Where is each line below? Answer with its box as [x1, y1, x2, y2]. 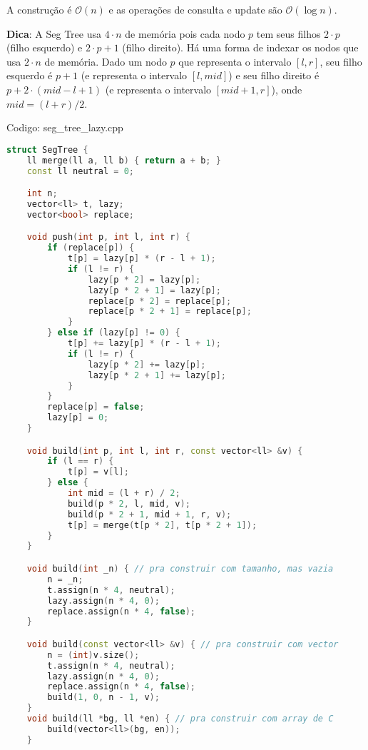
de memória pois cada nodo [125, 26, 245, 41]
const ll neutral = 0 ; [26, 166, 135, 176]
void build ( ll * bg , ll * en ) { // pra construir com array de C [26, 714, 334, 724]
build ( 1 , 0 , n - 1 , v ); [47, 692, 160, 703]
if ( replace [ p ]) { [47, 243, 135, 253]
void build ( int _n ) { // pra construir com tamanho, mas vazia [26, 564, 334, 574]
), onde [271, 81, 302, 96]
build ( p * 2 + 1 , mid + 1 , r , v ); [67, 509, 232, 520]
